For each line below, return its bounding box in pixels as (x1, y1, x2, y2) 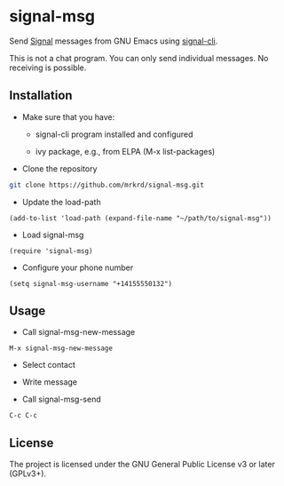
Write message (21, 377, 78, 387)
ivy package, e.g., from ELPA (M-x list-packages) (35, 146, 216, 156)
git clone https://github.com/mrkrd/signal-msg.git (9, 180, 204, 189)
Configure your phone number (21, 262, 134, 273)
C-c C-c (9, 411, 38, 420)
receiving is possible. (9, 62, 87, 73)
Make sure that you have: (21, 111, 115, 122)
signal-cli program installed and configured (35, 129, 193, 139)
